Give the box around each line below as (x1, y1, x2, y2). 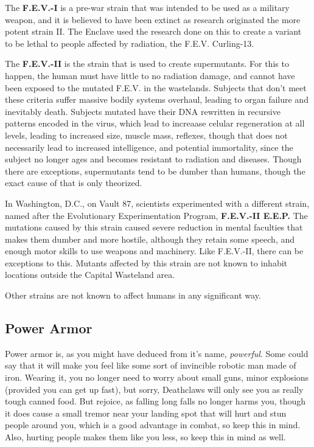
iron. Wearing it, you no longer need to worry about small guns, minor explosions (5, 371, 309, 384)
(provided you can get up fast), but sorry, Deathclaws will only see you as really (5, 383, 304, 395)
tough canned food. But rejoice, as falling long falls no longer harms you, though (5, 395, 306, 407)
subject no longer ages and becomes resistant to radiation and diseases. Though (5, 153, 302, 165)
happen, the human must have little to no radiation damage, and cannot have (5, 69, 295, 81)
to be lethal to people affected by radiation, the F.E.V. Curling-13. (5, 36, 254, 49)
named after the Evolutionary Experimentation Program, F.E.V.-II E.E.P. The (5, 209, 308, 221)
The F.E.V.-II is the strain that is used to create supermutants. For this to (5, 57, 289, 70)
